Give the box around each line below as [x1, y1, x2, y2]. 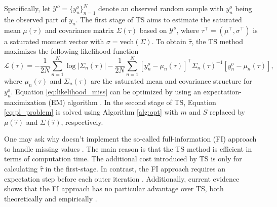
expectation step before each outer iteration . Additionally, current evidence [4, 173, 240, 184]
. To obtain [151, 36, 186, 46]
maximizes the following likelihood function [4, 46, 139, 56]
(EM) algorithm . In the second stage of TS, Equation [48, 96, 216, 107]
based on [139, 24, 167, 35]
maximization [4, 96, 46, 107]
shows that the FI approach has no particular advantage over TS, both [4, 183, 224, 194]
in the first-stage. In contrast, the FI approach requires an [45, 163, 225, 174]
